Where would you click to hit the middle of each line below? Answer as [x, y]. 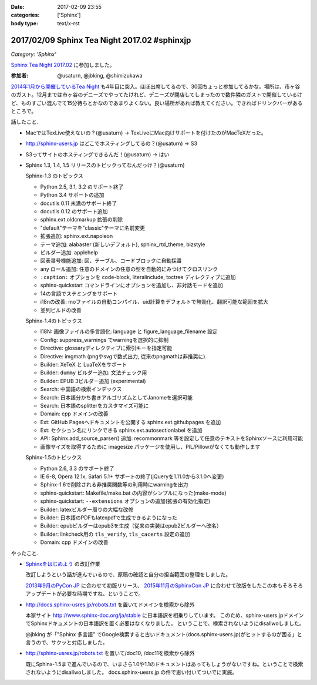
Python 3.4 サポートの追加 [72, 195]
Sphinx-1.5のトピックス [54, 458]
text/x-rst [68, 23]
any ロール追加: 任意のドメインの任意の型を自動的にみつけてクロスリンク [129, 269]
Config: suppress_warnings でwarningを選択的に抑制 [104, 340]
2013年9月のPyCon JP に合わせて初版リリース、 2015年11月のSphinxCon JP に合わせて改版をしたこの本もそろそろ [164, 585]
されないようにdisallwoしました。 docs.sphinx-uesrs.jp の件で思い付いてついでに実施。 [131, 672]
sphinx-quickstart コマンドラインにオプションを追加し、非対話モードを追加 [131, 286]
